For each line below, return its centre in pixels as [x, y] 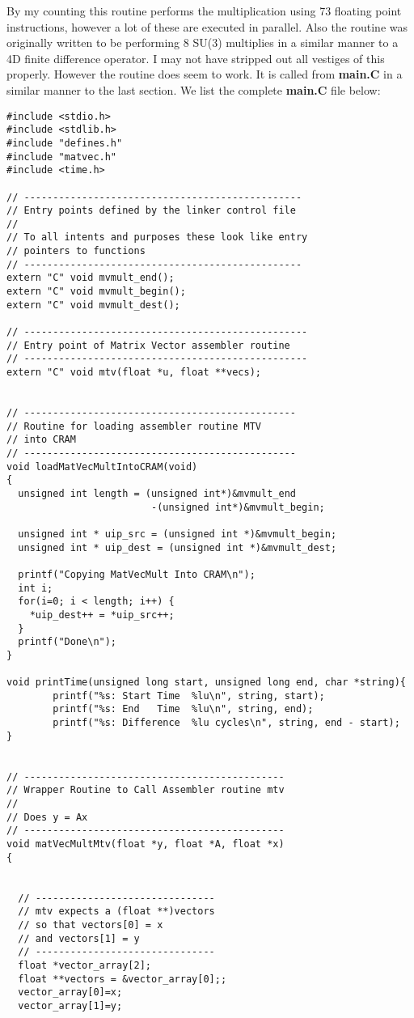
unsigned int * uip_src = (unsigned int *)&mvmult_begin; [177, 534]
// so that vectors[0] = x [91, 925]
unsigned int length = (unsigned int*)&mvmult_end [157, 493]
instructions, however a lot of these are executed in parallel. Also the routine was [207, 26]
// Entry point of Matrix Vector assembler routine [148, 345]
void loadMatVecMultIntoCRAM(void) [102, 467]
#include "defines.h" [65, 143]
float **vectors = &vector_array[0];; [123, 979]
